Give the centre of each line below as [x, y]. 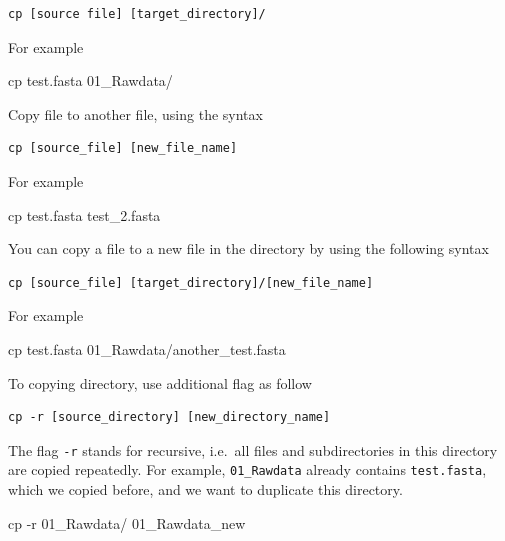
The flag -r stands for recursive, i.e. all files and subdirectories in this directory [253, 449]
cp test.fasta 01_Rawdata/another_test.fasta [147, 348]
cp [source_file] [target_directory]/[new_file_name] [191, 282]
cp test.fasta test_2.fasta [84, 214]
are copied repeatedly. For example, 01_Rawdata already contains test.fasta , [247, 469]
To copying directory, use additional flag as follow [160, 382]
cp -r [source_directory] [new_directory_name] [169, 417]
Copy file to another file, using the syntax [135, 113]
